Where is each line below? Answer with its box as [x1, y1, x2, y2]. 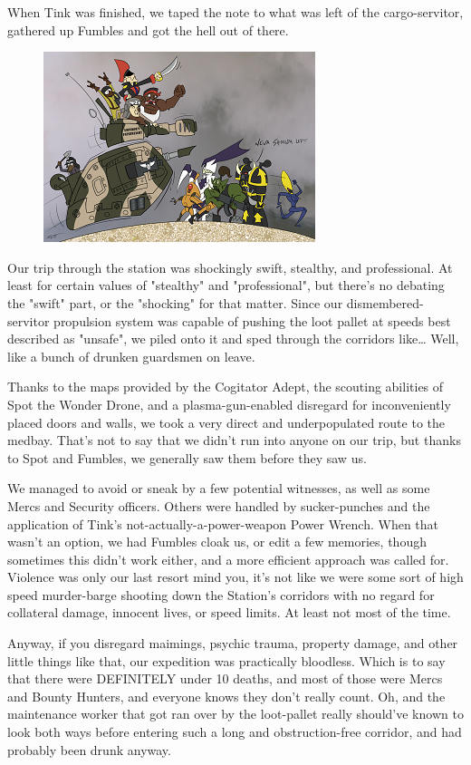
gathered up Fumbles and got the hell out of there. [7, 20, 289, 39]
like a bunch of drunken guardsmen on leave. [7, 346, 255, 365]
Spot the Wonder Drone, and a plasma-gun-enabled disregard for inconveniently [7, 394, 451, 413]
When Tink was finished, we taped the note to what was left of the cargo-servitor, [7, 3, 464, 21]
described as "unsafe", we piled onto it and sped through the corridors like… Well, [7, 329, 459, 348]
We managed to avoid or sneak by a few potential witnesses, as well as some [7, 479, 430, 498]
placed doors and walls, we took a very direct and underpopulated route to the [7, 412, 445, 431]
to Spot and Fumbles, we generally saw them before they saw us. [7, 448, 367, 467]
